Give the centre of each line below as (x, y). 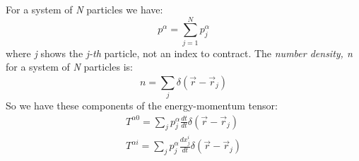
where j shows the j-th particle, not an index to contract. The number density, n (179, 53)
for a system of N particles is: (69, 67)
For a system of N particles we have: (84, 9)
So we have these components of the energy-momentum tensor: (142, 106)
